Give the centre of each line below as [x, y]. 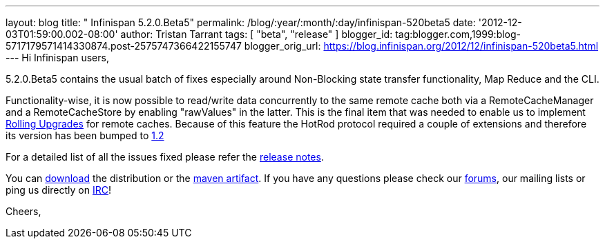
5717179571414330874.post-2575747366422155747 [124, 46]
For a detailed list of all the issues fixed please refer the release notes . [165, 157]
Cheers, [23, 211]
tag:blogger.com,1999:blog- [458, 34]
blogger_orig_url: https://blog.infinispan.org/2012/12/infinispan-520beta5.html [421, 46]
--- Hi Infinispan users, [57, 58]
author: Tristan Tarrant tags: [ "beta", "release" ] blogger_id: [257, 34]
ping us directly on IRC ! [59, 190]
